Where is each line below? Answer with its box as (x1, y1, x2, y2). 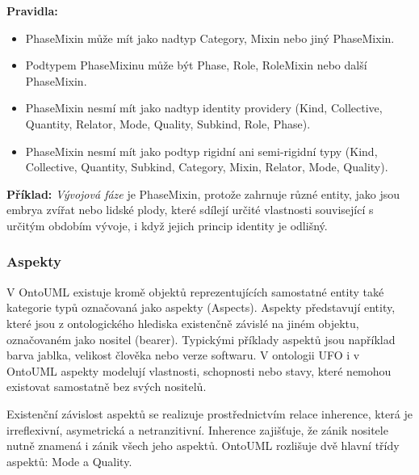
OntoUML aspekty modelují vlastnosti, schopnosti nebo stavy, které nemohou (6, 362, 392, 379)
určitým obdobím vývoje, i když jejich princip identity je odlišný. (6, 216, 328, 233)
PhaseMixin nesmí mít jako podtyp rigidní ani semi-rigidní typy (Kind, (25, 142, 378, 159)
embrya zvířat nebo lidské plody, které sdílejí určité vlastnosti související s (6, 201, 374, 218)
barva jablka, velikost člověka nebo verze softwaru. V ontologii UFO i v (6, 347, 360, 364)
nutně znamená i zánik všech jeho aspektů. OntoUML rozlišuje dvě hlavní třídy (6, 437, 400, 454)
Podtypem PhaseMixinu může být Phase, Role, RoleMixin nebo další (25, 57, 367, 74)
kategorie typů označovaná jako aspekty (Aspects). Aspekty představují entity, (6, 299, 396, 316)
